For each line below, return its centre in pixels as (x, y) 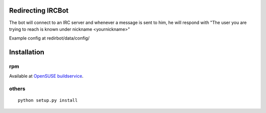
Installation (27, 52)
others (17, 89)
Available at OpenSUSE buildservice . (46, 76)
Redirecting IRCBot (39, 11)
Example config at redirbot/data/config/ (49, 38)
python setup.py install (48, 101)
